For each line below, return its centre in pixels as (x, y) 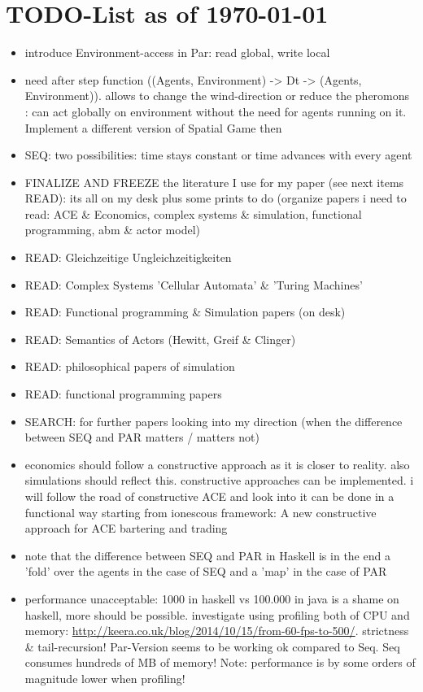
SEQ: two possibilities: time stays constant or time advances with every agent (218, 155)
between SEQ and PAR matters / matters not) (142, 437)
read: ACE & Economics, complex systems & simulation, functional (193, 213)
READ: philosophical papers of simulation (130, 366)
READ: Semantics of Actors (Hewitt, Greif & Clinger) (160, 339)
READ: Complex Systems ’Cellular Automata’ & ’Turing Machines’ (194, 284)
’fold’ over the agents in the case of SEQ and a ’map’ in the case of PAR (206, 571)
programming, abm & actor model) (112, 230)
